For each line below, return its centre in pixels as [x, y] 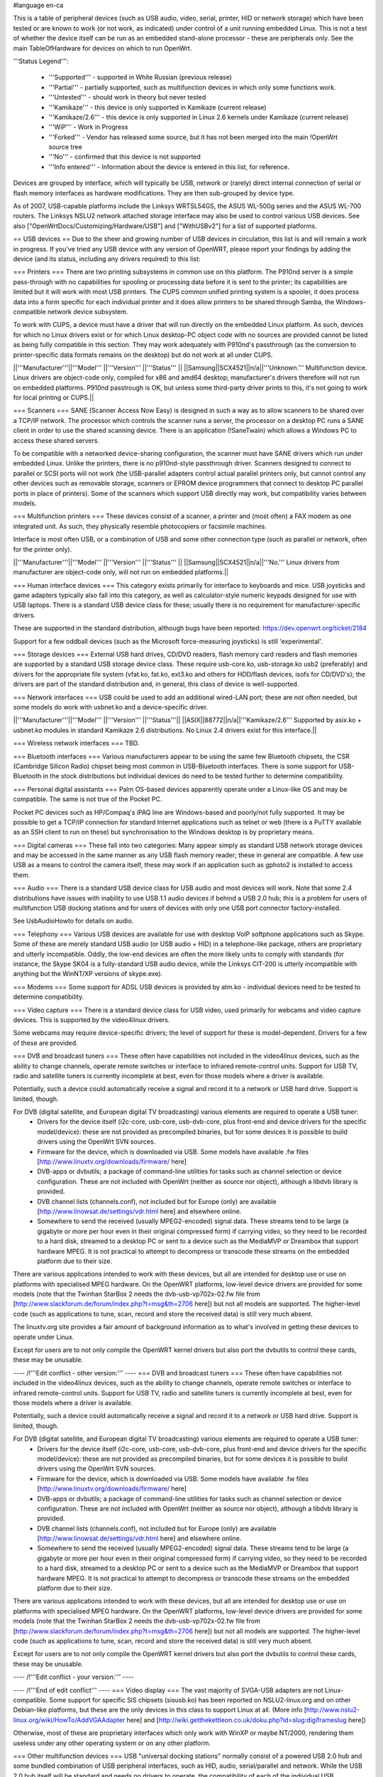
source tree [66, 147]
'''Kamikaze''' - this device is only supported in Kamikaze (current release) [157, 107]
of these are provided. [45, 1043]
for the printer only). [43, 549]
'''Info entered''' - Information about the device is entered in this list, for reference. [169, 166]
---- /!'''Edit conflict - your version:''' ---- [74, 1677]
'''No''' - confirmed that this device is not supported [125, 157]
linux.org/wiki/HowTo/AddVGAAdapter [69, 1719]
